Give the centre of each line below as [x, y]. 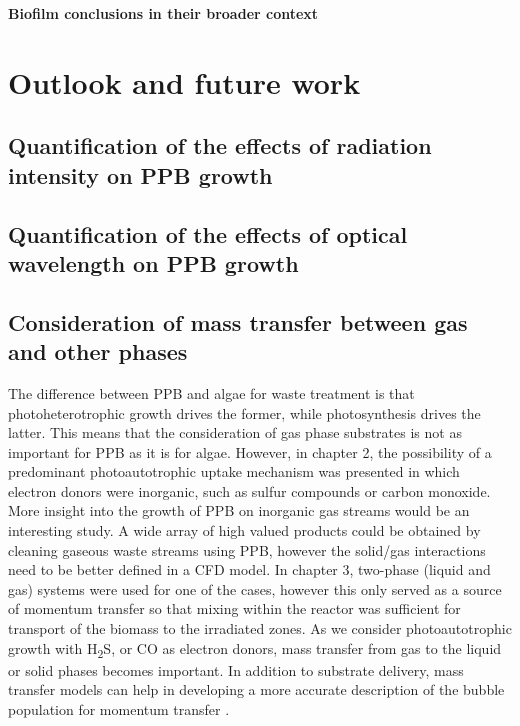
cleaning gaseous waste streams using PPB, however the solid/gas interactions [247, 549]
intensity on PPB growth [140, 174]
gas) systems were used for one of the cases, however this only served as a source [255, 588]
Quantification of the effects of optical [208, 233]
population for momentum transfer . [119, 708]
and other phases [98, 351]
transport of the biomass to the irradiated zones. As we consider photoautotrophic [260, 628]
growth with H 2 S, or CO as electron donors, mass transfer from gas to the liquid [255, 649]
